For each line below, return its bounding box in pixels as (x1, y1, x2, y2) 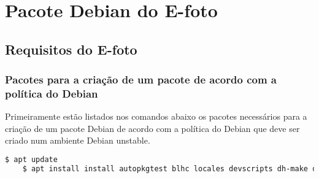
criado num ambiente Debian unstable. (5, 134, 150, 147)
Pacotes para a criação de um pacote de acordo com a (5, 72, 277, 87)
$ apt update (5, 155, 58, 164)
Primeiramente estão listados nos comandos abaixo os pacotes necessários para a (5, 110, 307, 123)
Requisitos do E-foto (5, 39, 137, 58)
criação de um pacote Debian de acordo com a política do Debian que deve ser (5, 122, 300, 134)
